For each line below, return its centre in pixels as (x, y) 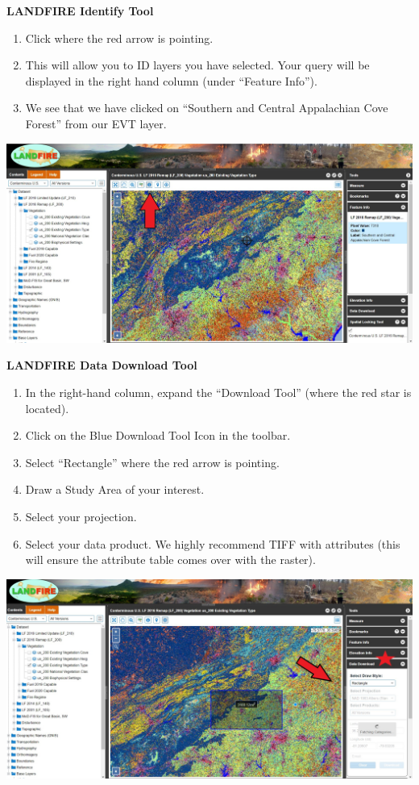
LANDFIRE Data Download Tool (102, 365)
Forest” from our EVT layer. (96, 123)
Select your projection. (81, 517)
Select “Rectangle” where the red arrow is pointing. (152, 462)
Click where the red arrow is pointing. (119, 38)
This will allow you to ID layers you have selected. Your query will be (197, 65)
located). (47, 408)
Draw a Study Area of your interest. (115, 489)
